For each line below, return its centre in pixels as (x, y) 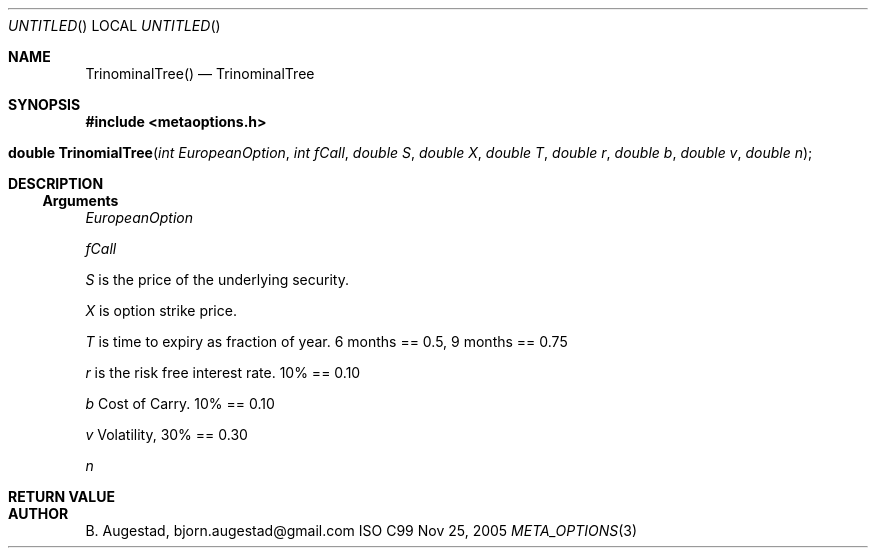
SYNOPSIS (44, 104)
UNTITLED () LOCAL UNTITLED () (114, 25)
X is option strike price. (161, 310)
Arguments (80, 200)
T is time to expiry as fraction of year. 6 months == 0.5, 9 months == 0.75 (326, 341)
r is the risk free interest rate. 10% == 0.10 (223, 372)
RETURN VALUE (61, 496)
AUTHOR (38, 513)
